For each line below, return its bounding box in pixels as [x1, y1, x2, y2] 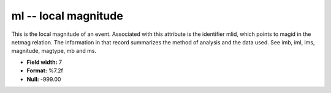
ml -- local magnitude [11, 9, 124, 22]
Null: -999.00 [26, 75, 61, 83]
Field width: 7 [26, 58, 63, 66]
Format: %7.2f [26, 67, 64, 74]
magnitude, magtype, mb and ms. [11, 47, 97, 55]
